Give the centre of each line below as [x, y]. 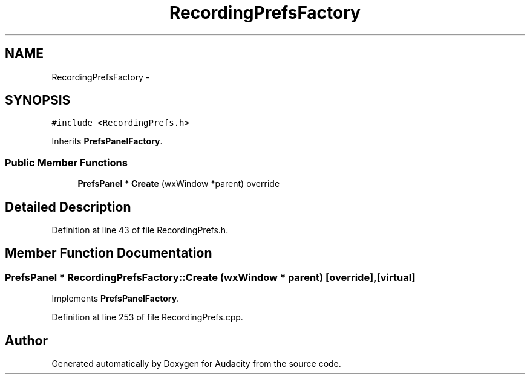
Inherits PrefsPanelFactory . [107, 141]
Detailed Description [68, 207]
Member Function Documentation [109, 253]
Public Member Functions [66, 162]
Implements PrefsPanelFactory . [116, 299]
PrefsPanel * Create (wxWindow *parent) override [179, 184]
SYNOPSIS [38, 100]
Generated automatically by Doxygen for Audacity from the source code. [196, 364]
